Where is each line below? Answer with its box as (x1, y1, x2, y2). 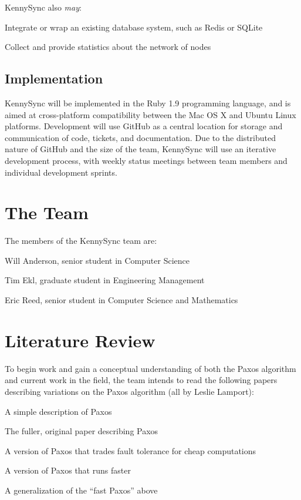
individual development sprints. (5, 166, 117, 178)
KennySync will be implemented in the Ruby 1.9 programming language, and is (5, 96, 291, 109)
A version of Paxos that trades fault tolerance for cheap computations (5, 444, 256, 457)
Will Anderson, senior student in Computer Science (5, 254, 190, 266)
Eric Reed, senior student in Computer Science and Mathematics (5, 294, 238, 306)
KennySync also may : (5, 1, 82, 13)
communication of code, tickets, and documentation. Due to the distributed (5, 131, 276, 143)
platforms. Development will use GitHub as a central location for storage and (5, 120, 283, 132)
